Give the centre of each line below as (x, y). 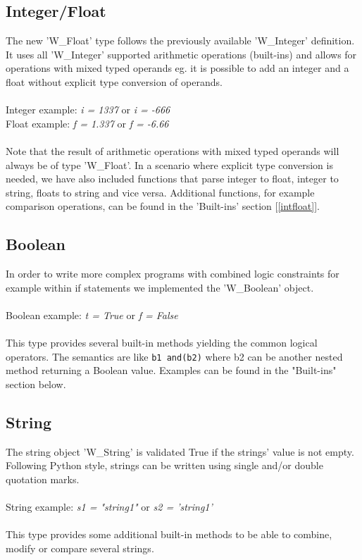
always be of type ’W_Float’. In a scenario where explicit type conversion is (169, 164)
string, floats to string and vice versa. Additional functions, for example (160, 192)
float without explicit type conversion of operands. (114, 81)
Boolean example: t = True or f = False (92, 315)
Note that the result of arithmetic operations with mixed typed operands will (173, 150)
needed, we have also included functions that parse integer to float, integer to (172, 179)
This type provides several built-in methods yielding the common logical (162, 343)
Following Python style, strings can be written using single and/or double (164, 465)
